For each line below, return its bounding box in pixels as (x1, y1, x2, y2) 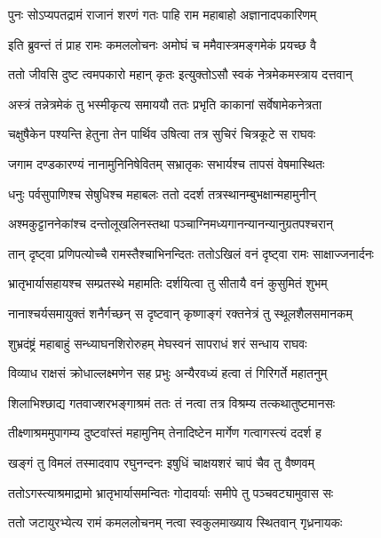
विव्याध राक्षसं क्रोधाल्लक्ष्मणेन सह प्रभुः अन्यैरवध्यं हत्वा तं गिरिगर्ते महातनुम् (8, 364, 328, 382)
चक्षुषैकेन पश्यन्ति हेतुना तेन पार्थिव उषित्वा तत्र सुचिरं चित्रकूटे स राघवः (8, 124, 316, 143)
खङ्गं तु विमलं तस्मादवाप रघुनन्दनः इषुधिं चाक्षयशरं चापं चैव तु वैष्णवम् (8, 453, 314, 471)
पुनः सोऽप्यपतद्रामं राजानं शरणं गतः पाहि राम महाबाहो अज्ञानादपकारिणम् (8, 5, 317, 23)
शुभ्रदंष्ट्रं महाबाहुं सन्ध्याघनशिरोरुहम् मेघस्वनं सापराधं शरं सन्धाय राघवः (8, 333, 307, 352)
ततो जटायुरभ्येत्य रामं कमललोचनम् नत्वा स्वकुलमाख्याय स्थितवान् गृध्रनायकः (8, 513, 343, 532)
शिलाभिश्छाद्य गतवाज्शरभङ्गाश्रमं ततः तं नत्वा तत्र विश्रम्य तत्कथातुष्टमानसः (8, 393, 336, 412)
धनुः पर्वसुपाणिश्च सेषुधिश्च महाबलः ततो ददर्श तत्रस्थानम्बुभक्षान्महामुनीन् (8, 184, 316, 203)
